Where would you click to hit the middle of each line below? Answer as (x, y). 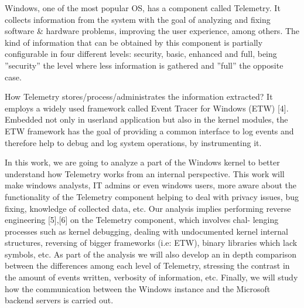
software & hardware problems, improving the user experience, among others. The (152, 31)
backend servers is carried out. (59, 300)
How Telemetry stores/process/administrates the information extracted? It (139, 97)
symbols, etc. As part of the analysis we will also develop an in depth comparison (151, 254)
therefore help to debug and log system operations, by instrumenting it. (133, 142)
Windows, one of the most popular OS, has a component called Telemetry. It (143, 8)
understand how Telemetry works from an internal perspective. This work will (145, 173)
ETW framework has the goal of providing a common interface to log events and (149, 131)
